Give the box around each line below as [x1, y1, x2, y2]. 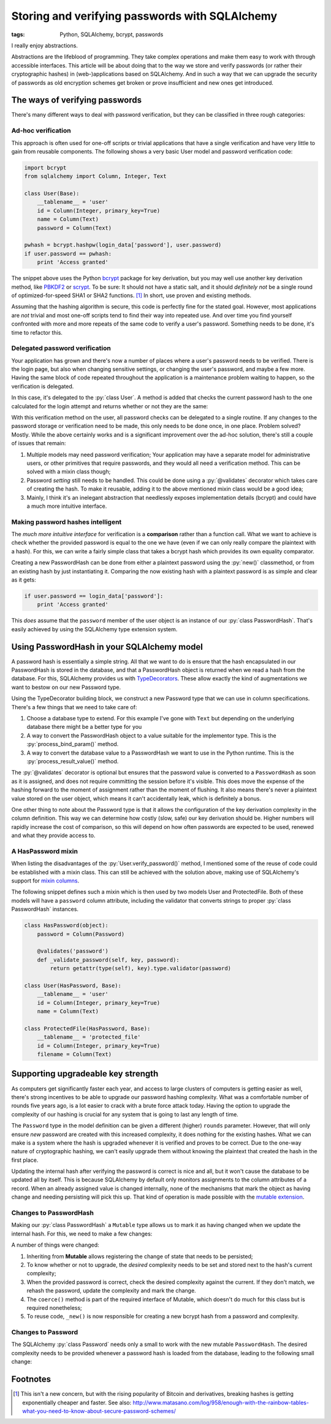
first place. [11, 1156, 39, 1164]
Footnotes [11, 1374, 51, 1385]
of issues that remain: [11, 440, 66, 447]
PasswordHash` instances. [11, 906, 79, 913]
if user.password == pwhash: [24, 250, 112, 257]
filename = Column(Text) [37, 1051, 112, 1058]
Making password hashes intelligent [11, 518, 122, 526]
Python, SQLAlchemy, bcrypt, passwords [59, 31, 164, 38]
